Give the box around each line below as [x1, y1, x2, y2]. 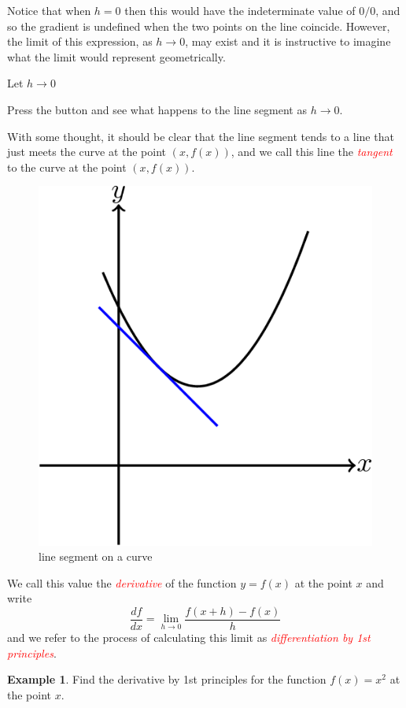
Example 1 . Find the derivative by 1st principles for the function [7, 671, 327, 688]
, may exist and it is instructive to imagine [185, 33, 391, 50]
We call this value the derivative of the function [7, 574, 237, 591]
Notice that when [7, 2, 91, 18]
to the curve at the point [7, 158, 127, 175]
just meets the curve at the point [7, 143, 167, 160]
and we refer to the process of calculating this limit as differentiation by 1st [7, 629, 371, 646]
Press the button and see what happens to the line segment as [7, 101, 307, 117]
